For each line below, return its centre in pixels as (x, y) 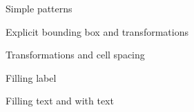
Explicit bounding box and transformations (97, 31)
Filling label (31, 77)
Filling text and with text (60, 101)
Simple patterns (39, 8)
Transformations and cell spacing (75, 55)
